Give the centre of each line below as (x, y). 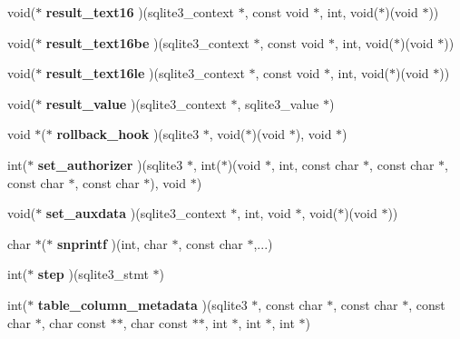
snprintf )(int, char (112, 243)
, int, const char (315, 164)
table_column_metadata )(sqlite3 (142, 304)
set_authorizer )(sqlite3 (110, 164)
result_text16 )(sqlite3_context (140, 12)
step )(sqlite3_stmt (93, 274)
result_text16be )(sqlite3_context (147, 42)
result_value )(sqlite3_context (136, 103)
